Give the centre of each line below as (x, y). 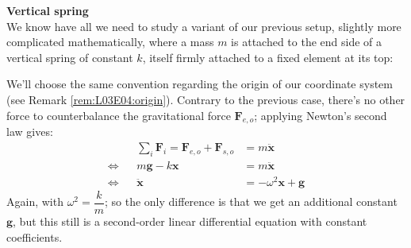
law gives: (30, 132)
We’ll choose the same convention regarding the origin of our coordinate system (200, 84)
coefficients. (35, 236)
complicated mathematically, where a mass (110, 42)
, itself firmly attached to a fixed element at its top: (268, 57)
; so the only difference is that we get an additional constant (251, 201)
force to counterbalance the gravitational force (119, 115)
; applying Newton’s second (321, 115)
